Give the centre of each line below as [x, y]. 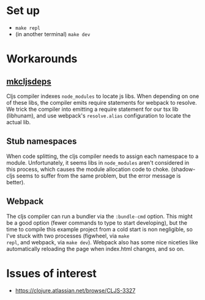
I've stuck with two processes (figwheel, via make [68, 236]
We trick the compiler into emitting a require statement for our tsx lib [92, 109]
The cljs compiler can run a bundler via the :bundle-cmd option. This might [99, 216]
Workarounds [42, 59]
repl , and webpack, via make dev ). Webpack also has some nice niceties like [102, 242]
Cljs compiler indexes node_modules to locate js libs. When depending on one [103, 96]
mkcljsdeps [29, 81]
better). [16, 182]
